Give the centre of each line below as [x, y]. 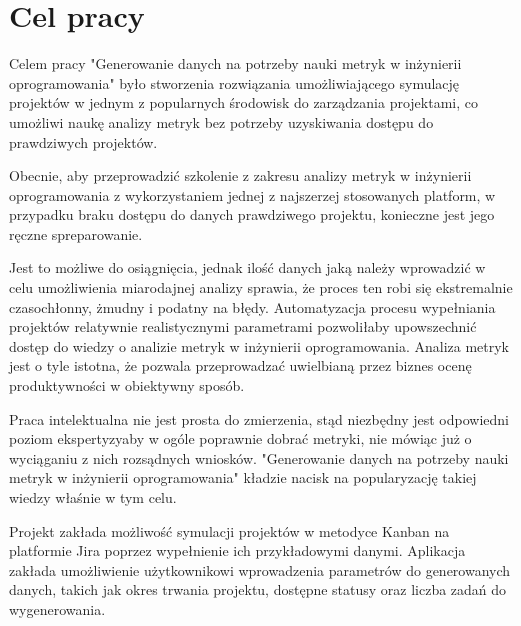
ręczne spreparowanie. [76, 233]
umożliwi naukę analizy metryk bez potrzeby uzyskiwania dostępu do [221, 121]
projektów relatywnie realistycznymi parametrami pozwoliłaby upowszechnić [243, 326]
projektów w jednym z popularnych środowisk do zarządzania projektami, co [243, 102]
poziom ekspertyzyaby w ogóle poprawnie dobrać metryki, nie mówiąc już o [240, 438]
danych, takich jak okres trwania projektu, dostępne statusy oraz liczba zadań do [258, 589]
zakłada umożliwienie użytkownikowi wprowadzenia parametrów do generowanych [260, 569]
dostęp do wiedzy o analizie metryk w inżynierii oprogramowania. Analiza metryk [259, 345]
